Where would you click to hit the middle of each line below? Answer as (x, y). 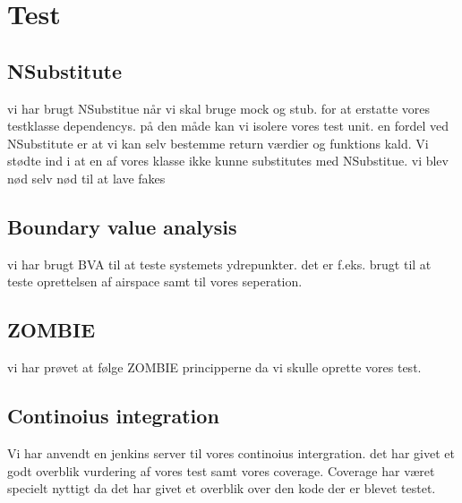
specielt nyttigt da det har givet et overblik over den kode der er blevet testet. (222, 488)
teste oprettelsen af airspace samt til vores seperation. (155, 281)
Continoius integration (113, 416)
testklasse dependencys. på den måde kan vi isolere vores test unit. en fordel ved (228, 126)
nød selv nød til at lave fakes (86, 178)
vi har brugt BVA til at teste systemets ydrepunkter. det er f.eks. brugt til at (219, 264)
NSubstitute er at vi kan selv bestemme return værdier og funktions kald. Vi (218, 143)
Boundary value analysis (122, 226)
